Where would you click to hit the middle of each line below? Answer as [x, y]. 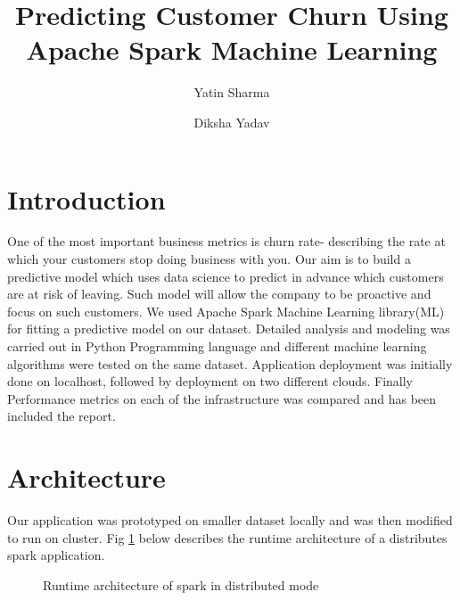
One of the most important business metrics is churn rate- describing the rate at [226, 241]
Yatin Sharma [232, 92]
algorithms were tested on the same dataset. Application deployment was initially [230, 363]
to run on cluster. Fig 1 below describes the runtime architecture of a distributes [227, 537]
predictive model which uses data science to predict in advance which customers [226, 276]
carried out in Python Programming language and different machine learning [217, 346]
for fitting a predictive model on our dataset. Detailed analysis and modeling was [229, 329]
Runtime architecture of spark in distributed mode [181, 584]
